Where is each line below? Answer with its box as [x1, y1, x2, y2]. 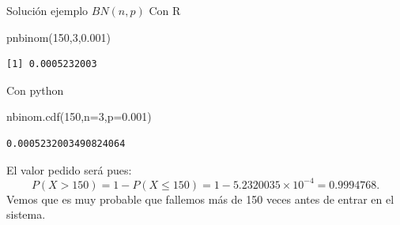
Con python [6, 81, 64, 98]
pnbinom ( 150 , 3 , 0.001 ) [6, 28, 111, 45]
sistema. [6, 206, 46, 223]
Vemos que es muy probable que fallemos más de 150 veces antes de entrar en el [6, 190, 394, 207]
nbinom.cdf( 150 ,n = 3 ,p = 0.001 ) [6, 108, 152, 125]
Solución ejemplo [6, 2, 89, 18]
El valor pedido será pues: [6, 161, 132, 178]
